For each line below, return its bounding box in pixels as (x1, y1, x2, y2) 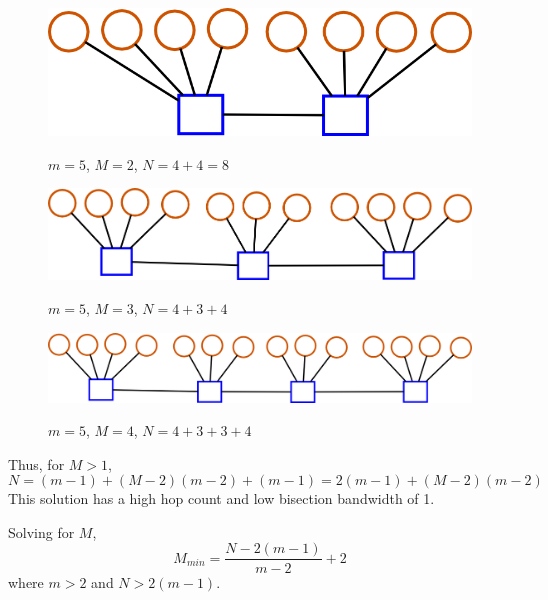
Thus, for (8, 453, 65, 474)
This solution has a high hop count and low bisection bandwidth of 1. (8, 488, 435, 509)
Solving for (8, 521, 75, 542)
